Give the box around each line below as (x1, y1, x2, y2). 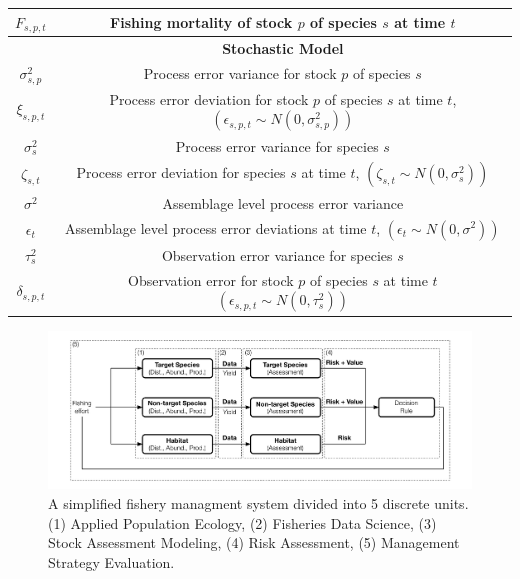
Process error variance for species (175, 135, 379, 156)
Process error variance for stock (143, 63, 337, 84)
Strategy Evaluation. (48, 551, 175, 572)
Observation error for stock (128, 269, 294, 290)
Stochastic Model (222, 38, 344, 59)
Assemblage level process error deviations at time (65, 217, 367, 238)
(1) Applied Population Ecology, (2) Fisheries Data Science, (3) (48, 512, 437, 533)
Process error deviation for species (76, 162, 286, 183)
